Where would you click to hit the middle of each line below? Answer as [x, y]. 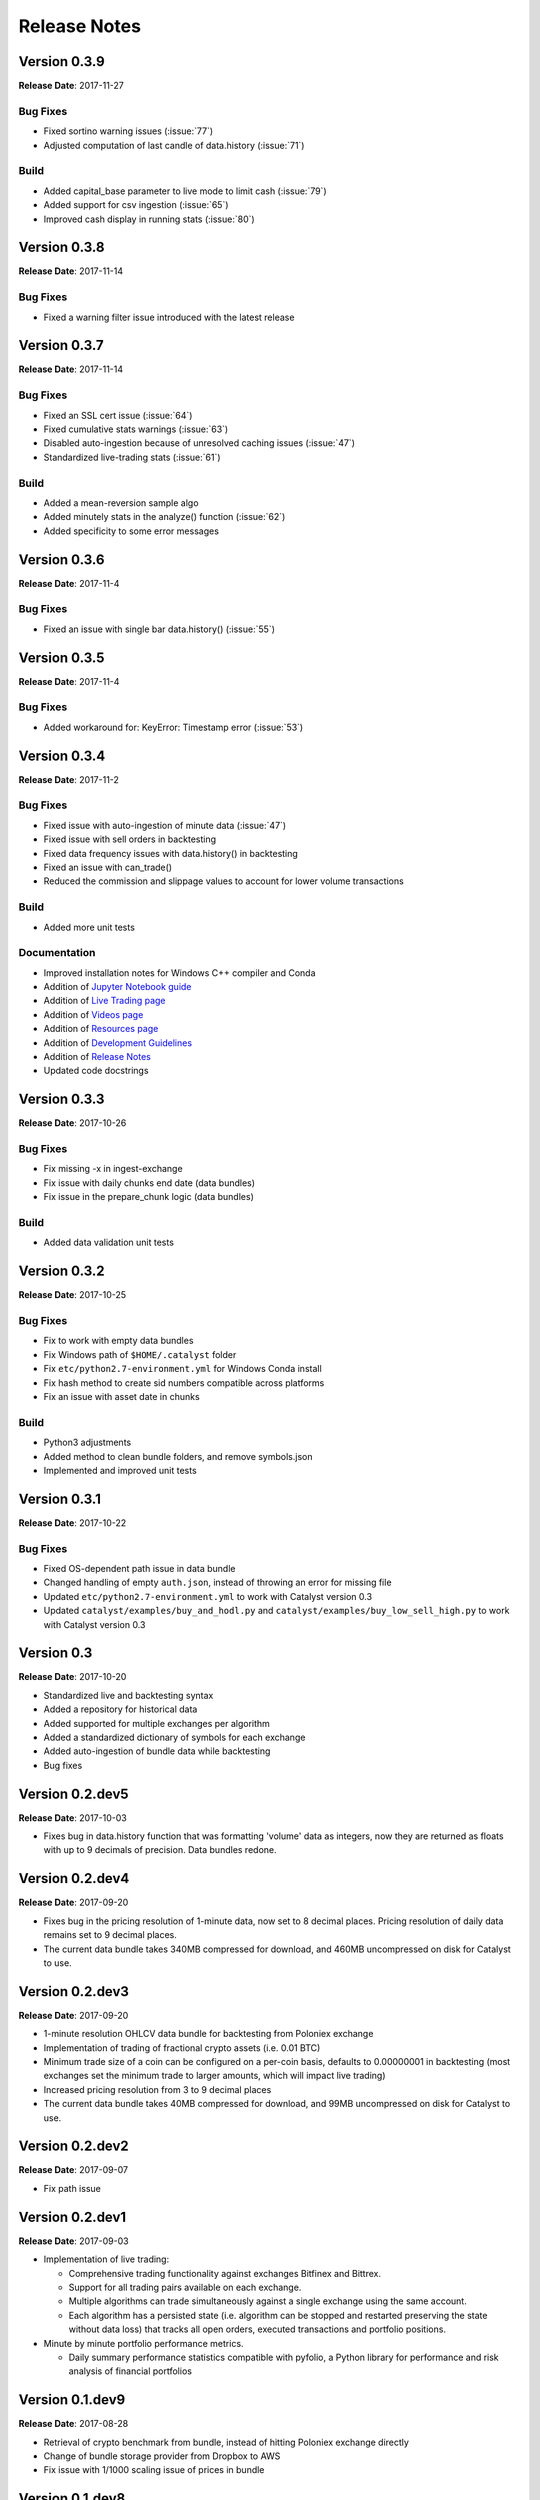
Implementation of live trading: [106, 2259]
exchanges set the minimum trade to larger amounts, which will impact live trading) [214, 2076]
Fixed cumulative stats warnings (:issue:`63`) [136, 429]
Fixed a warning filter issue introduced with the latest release [169, 317]
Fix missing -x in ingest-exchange [113, 1169]
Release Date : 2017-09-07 [73, 2170]
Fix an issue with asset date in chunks [121, 1396]
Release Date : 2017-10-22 [72, 1522]
